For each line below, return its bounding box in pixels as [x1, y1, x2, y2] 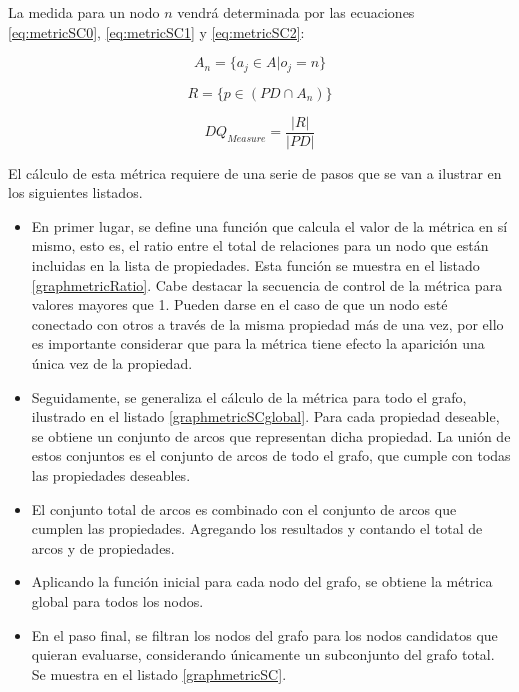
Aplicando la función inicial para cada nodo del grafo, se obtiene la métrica [31, 571, 493, 592]
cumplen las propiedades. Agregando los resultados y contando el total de [31, 518, 483, 539]
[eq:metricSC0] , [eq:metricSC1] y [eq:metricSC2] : [8, 21, 305, 42]
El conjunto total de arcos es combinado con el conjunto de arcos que [31, 498, 457, 519]
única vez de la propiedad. [31, 353, 193, 374]
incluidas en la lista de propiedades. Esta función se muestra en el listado [31, 255, 480, 276]
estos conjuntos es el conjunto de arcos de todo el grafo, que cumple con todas [31, 445, 511, 466]
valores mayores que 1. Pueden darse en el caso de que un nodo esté [31, 294, 448, 315]
